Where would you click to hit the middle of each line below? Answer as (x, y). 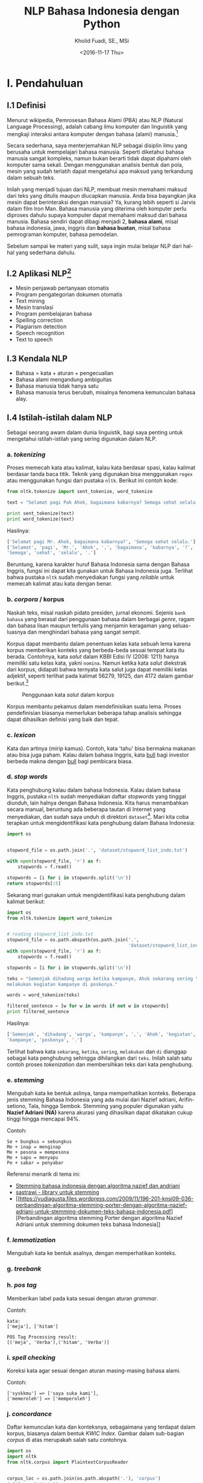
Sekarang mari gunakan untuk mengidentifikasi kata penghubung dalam (96, 895)
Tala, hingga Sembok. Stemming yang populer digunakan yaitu (106, 1106)
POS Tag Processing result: (42, 1337)
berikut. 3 (18, 683)
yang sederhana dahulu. (45, 253)
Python (102, 24)
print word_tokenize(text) (41, 519)
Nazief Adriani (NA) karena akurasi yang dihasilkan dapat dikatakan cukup (100, 1113)
